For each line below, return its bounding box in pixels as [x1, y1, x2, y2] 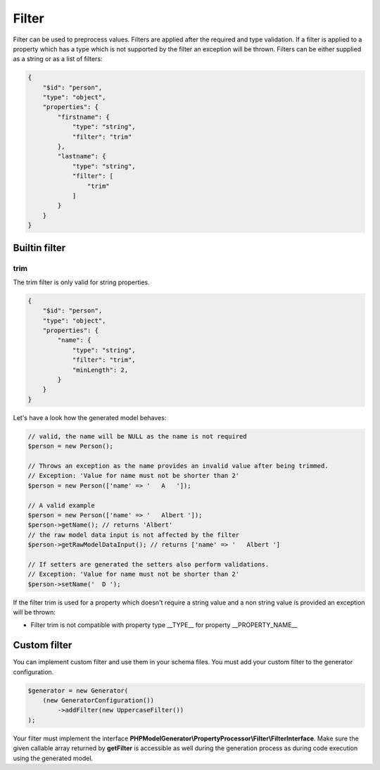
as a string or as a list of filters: [13, 55, 103, 63]
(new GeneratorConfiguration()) [42, 697, 155, 705]
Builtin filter [13, 241, 66, 253]
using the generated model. [13, 754, 94, 762]
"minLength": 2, [72, 366, 129, 374]
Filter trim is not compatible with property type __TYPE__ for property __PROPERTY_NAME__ [30, 621, 298, 629]
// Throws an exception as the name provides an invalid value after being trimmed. [27, 462, 329, 469]
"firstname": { [57, 113, 110, 121]
